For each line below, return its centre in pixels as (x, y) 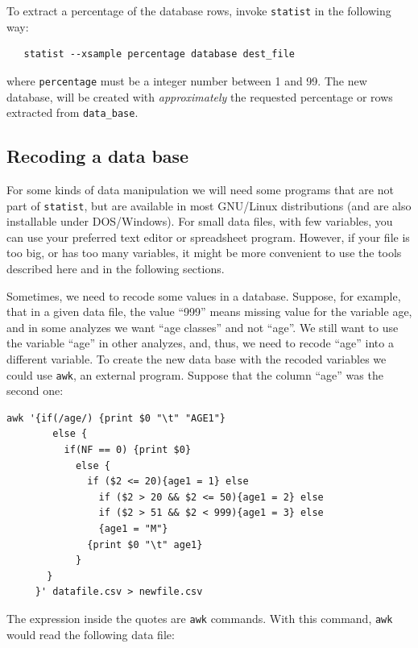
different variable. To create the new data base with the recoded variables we (197, 358)
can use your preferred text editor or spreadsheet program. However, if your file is (208, 237)
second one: (35, 390)
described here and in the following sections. (116, 268)
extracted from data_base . (72, 112)
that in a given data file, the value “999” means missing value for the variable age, (209, 312)
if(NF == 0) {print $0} (128, 449)
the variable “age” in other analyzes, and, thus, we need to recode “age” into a (200, 343)
